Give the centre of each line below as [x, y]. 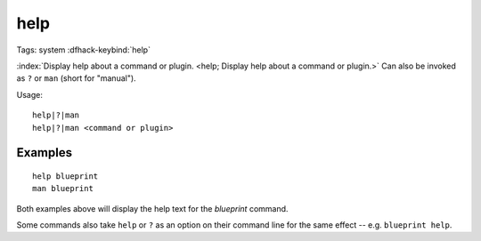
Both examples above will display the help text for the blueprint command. [152, 208]
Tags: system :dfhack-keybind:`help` [84, 50]
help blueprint [65, 176]
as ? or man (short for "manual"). [77, 78]
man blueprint [63, 189]
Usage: [30, 94]
